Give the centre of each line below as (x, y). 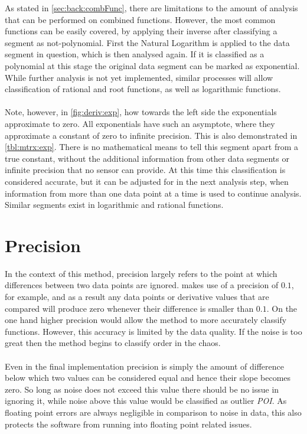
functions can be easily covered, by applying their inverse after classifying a (141, 31)
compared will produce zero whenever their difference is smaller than (129, 308)
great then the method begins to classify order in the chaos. (113, 343)
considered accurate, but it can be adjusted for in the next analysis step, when (147, 181)
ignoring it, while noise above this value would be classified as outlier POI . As (146, 401)
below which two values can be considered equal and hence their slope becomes (148, 378)
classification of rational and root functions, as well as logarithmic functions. (143, 89)
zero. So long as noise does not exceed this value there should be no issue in (142, 389)
